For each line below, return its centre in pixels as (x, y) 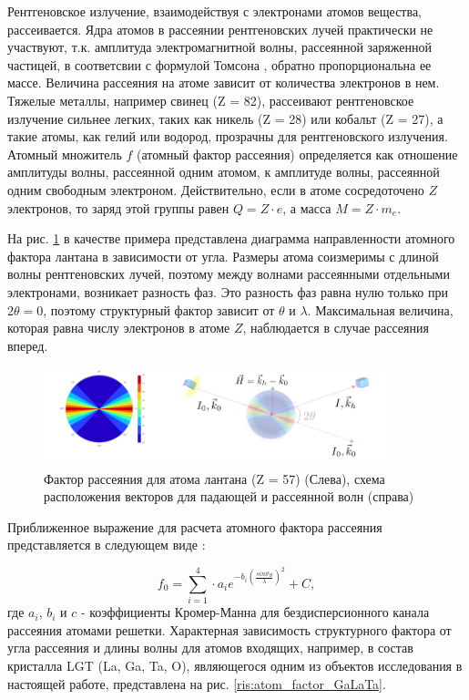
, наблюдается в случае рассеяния (336, 328)
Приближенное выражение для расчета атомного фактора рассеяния (195, 526)
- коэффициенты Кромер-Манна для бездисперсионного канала (255, 612)
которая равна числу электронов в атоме (119, 328)
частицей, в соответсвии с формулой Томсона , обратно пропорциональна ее (219, 64)
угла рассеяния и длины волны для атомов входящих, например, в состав (210, 648)
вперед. (28, 345)
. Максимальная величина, (380, 309)
